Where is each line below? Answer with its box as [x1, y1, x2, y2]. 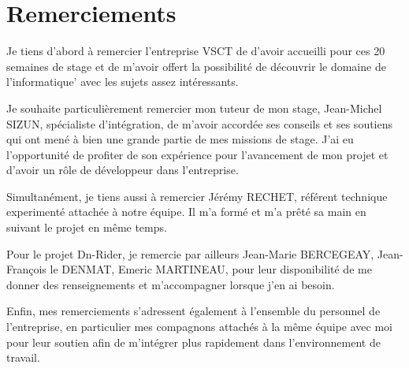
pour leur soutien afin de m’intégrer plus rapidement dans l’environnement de [6, 333, 381, 350]
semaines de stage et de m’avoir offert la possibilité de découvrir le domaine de [6, 58, 386, 74]
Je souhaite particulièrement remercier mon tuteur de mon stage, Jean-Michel [6, 99, 382, 116]
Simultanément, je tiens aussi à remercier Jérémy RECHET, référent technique [6, 188, 388, 204]
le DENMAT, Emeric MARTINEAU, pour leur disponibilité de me [50, 261, 372, 277]
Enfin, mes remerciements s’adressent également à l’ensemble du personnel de [6, 303, 381, 319]
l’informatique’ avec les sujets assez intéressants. [6, 73, 239, 90]
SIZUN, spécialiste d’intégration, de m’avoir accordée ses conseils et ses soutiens [6, 115, 393, 132]
